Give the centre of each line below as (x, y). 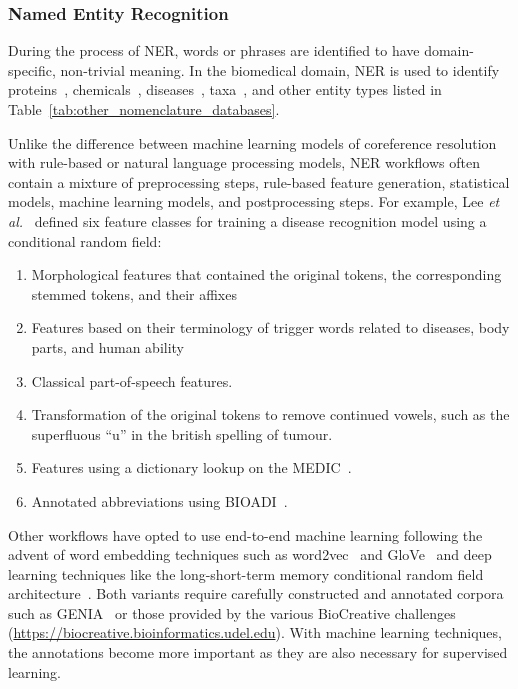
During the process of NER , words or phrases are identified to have (214, 50)
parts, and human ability (108, 346)
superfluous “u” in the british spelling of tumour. (182, 433)
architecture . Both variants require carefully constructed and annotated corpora (256, 593)
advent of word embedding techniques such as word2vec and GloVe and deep (250, 554)
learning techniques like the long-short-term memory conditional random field (246, 573)
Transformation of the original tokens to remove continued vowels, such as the (270, 414)
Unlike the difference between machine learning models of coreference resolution (252, 142)
